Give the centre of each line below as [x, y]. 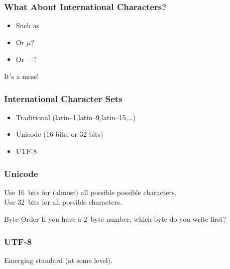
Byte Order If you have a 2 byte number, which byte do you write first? [115, 219]
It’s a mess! [22, 76]
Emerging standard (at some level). [58, 260]
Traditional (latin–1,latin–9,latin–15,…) [76, 117]
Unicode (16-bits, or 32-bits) [60, 134]
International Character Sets [63, 98]
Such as [28, 25]
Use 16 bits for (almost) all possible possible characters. [90, 192]
